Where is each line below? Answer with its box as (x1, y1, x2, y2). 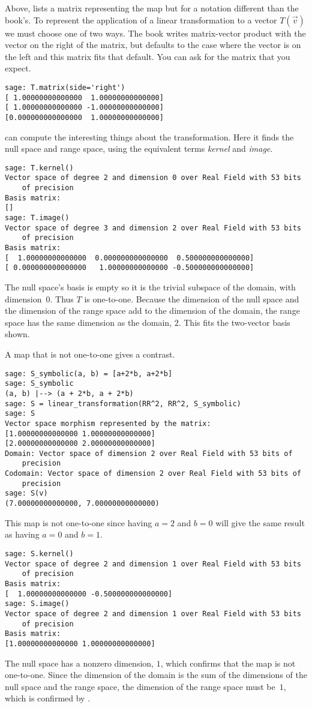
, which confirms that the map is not (160, 656, 296, 669)
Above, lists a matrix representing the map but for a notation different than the (5, 2, 299, 14)
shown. (5, 328, 30, 340)
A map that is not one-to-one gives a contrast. (5, 347, 175, 360)
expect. (5, 62, 31, 74)
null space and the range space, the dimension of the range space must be (5, 680, 275, 692)
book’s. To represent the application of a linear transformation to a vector (5, 13, 277, 26)
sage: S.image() (5, 599, 70, 608)
